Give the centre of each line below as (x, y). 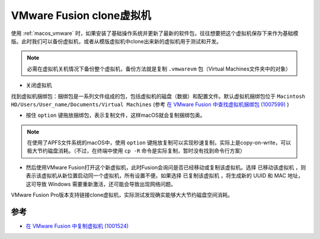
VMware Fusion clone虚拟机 (81, 15)
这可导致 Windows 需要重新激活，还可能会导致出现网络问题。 (101, 184)
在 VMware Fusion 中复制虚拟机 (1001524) (77, 226)
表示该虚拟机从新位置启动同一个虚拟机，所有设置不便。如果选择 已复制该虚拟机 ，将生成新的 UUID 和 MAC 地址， (164, 176)
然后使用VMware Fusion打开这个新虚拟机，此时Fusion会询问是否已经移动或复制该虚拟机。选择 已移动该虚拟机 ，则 (166, 167)
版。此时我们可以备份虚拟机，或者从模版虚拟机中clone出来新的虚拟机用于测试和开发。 (116, 41)
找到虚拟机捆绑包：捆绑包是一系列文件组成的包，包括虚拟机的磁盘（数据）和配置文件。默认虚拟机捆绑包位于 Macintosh (158, 96)
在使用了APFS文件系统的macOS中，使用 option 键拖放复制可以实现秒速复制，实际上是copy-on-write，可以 (159, 143)
